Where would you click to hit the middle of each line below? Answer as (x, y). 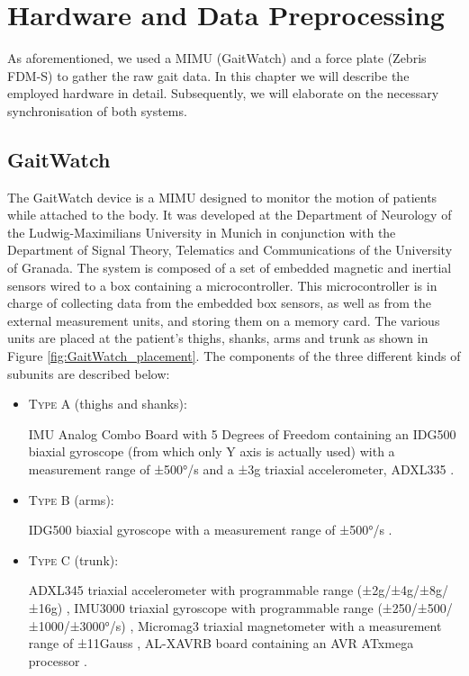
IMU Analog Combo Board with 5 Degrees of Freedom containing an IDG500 (242, 433)
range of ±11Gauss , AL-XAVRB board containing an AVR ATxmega (221, 643)
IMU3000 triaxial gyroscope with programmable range (224, 607)
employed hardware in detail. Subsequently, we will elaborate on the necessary (223, 93)
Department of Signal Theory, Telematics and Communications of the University (230, 250)
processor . (58, 660)
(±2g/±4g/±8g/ (402, 590)
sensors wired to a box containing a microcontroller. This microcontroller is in (222, 285)
